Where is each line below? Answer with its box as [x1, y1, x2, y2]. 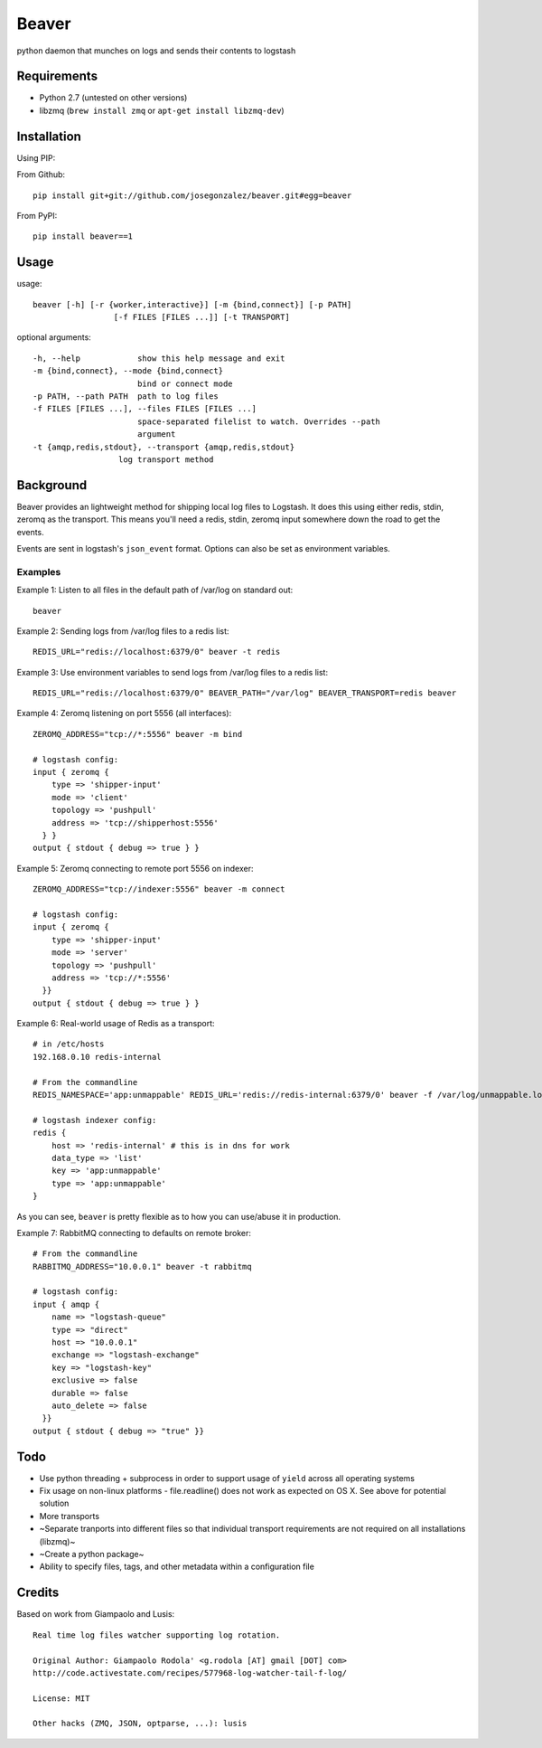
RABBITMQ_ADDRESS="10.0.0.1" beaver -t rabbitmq [33, 1261, 252, 1271]
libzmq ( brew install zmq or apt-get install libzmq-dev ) [39, 105, 285, 116]
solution [39, 1498, 70, 1509]
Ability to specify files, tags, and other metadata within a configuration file [39, 1561, 315, 1573]
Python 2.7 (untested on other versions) [39, 92, 188, 103]
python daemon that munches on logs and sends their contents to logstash [16, 45, 296, 56]
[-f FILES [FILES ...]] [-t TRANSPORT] [113, 312, 291, 322]
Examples [16, 565, 61, 578]
